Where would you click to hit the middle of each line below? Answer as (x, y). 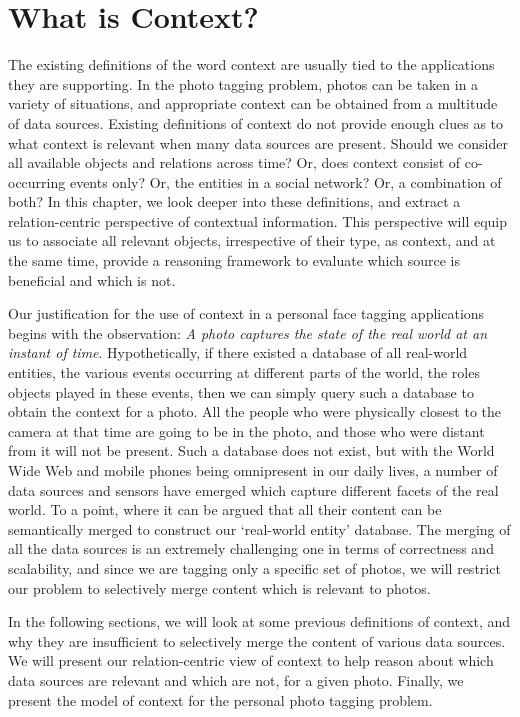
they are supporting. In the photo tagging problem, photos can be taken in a (243, 83)
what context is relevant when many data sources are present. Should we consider (258, 142)
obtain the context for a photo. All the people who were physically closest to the (255, 411)
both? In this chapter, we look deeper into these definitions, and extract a (234, 201)
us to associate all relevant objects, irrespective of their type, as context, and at (252, 240)
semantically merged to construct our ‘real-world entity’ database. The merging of (259, 528)
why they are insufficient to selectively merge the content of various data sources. (257, 640)
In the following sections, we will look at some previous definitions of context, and (259, 621)
